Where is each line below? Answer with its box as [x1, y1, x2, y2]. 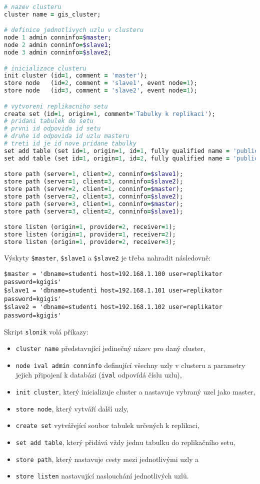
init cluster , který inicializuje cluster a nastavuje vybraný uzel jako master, [15, 386, 255, 397]
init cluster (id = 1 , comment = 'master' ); [4, 72, 147, 79]
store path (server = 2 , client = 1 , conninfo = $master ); [4, 185, 183, 193]
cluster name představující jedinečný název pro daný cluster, [15, 343, 205, 353]
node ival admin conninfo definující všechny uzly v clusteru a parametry [15, 359, 245, 370]
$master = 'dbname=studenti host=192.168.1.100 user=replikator [4, 270, 222, 277]
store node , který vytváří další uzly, [15, 403, 129, 413]
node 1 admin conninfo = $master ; [4, 34, 111, 41]
